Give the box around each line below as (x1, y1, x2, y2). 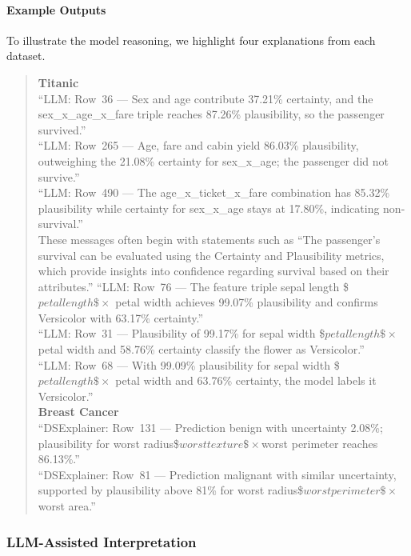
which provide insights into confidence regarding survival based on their (38, 262, 389, 279)
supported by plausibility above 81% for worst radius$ (38, 482, 304, 498)
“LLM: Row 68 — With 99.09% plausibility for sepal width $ (38, 356, 340, 373)
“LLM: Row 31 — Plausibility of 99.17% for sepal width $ (38, 325, 325, 342)
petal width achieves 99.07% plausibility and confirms (115, 294, 378, 310)
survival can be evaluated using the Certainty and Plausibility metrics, (38, 246, 385, 263)
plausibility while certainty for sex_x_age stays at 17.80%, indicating (38, 199, 380, 216)
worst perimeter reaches (261, 434, 378, 451)
